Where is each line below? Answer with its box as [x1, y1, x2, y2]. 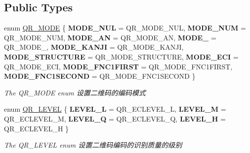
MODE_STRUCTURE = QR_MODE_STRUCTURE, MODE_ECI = [4, 51, 239, 61]
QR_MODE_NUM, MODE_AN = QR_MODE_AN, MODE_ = [4, 32, 216, 42]
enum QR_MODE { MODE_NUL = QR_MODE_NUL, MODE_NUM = [4, 23, 246, 33]
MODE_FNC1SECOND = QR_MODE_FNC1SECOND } [4, 71, 196, 81]
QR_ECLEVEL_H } [4, 123, 69, 133]
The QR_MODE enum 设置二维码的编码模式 [4, 87, 146, 97]
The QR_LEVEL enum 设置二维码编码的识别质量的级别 [4, 140, 182, 150]
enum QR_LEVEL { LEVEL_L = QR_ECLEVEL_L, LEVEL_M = [4, 104, 226, 114]
